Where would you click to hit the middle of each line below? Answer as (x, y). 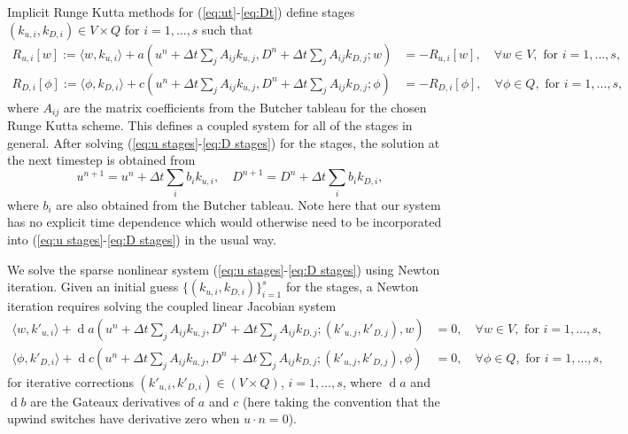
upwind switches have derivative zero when (124, 418)
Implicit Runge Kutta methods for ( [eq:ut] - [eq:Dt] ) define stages (181, 12)
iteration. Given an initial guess (93, 287)
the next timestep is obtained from (101, 160)
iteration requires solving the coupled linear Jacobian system (172, 306)
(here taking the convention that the (341, 401)
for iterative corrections (70, 381)
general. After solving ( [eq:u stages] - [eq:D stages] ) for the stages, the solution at (224, 142)
